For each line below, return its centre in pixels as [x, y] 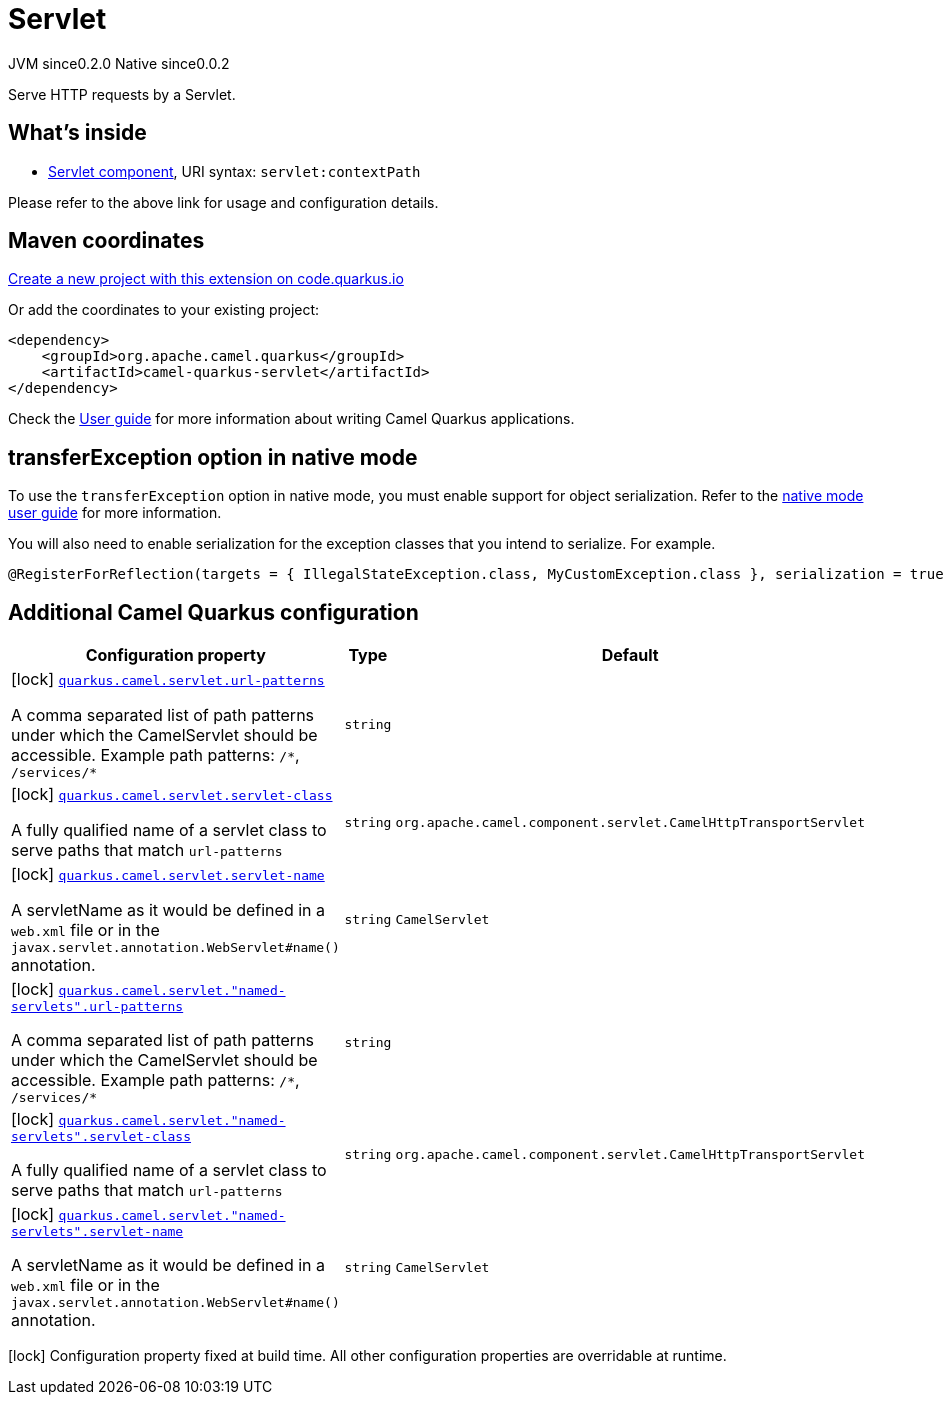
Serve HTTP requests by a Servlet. [122, 94]
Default [630, 655]
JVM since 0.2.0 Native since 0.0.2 [119, 63]
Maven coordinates [106, 241]
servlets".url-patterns [97, 1007]
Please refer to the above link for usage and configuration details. [223, 202]
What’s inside [77, 133]
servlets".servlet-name [97, 1232]
